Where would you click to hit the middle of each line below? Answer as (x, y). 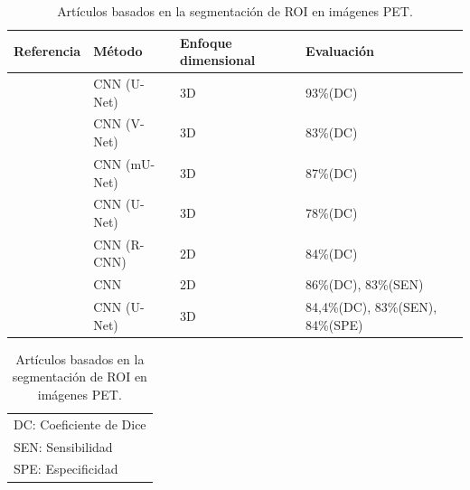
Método (118, 51)
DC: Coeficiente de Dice (80, 424)
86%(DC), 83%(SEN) (365, 284)
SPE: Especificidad (66, 469)
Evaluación (340, 51)
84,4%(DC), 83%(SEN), (371, 307)
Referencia (47, 51)
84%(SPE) (334, 324)
